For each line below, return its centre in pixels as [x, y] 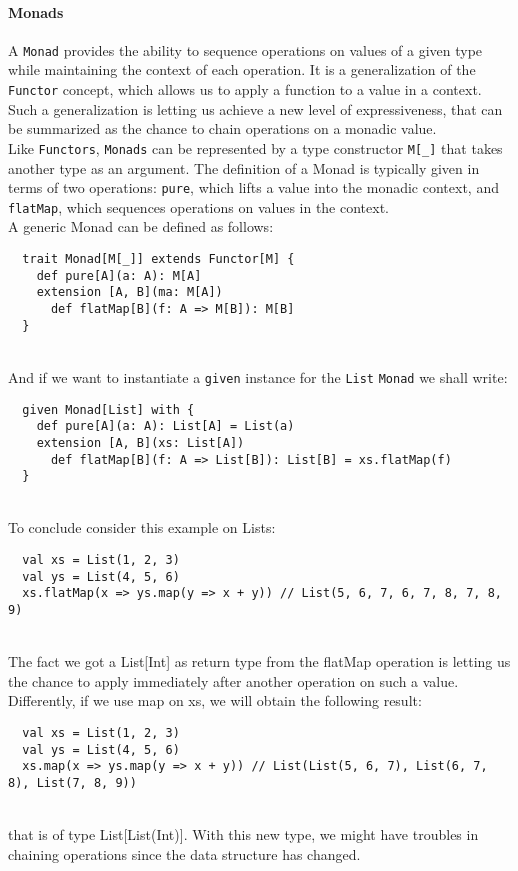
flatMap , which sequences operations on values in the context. [198, 206]
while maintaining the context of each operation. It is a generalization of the [242, 69]
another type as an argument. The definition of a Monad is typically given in [244, 167]
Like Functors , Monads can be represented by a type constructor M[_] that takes [255, 147]
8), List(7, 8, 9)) [72, 783]
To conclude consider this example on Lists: [142, 527]
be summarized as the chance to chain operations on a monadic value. [222, 128]
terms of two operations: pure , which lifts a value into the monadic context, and [253, 187]
